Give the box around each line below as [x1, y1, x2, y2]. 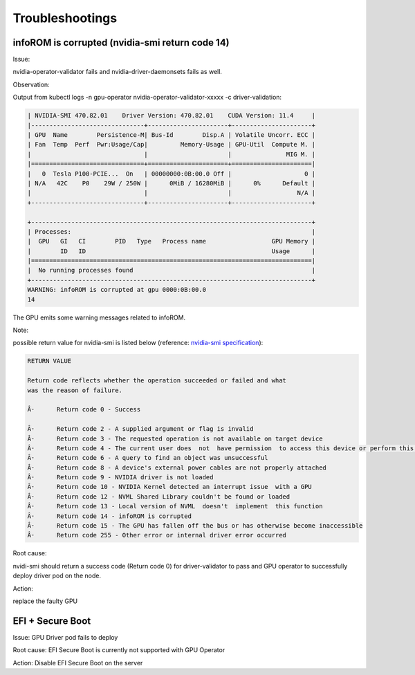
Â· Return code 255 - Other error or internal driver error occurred [27, 531, 287, 539]
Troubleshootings [12, 10, 118, 26]
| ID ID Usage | [27, 247, 316, 255]
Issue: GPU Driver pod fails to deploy [12, 633, 118, 641]
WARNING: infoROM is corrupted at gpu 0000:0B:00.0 [27, 286, 207, 294]
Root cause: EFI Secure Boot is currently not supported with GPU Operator [12, 646, 225, 654]
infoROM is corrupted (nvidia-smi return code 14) [12, 37, 230, 48]
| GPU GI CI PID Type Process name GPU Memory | [27, 237, 316, 246]
